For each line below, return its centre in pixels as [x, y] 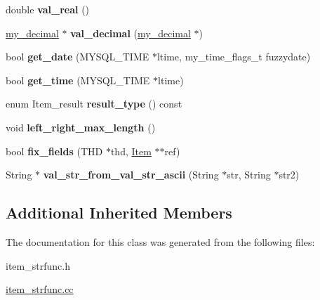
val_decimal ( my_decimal [131, 33]
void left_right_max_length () [81, 127]
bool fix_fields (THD [54, 151]
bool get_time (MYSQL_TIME [78, 80]
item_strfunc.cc [40, 289]
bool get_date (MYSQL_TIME [78, 57]
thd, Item [131, 151]
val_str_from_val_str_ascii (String [131, 175]
